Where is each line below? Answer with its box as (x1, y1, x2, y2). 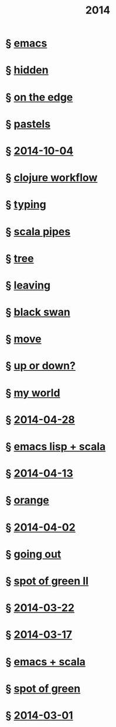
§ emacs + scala (5, 655, 86, 668)
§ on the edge (5, 91, 73, 103)
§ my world (5, 386, 60, 400)
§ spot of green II (5, 574, 89, 588)
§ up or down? (5, 359, 76, 373)
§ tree (5, 252, 34, 265)
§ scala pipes (5, 225, 71, 238)
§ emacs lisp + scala (5, 440, 106, 453)
